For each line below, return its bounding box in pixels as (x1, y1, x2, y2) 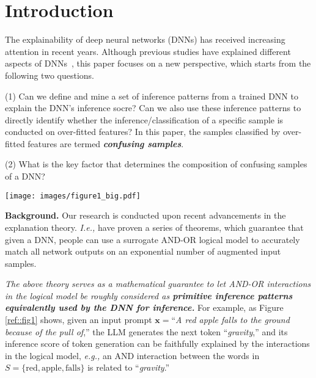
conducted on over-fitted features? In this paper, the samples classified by (5, 125, 281, 138)
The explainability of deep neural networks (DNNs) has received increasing (5, 33, 285, 46)
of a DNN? (5, 170, 45, 183)
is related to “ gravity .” (87, 361, 170, 374)
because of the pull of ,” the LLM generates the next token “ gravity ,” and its (5, 325, 288, 338)
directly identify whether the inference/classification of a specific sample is (5, 113, 284, 126)
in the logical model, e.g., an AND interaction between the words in (5, 349, 260, 362)
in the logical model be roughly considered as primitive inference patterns (5, 289, 293, 302)
